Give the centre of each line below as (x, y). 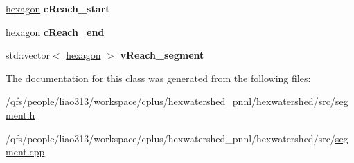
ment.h (20, 114)
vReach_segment (162, 55)
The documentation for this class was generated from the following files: (158, 78)
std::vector (28, 55)
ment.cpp (25, 152)
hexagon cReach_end (55, 31)
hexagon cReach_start (58, 8)
